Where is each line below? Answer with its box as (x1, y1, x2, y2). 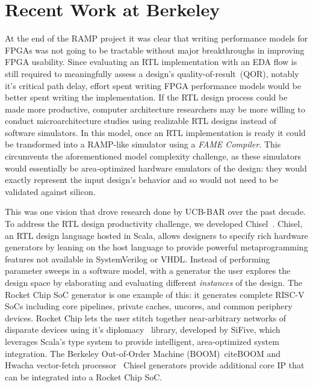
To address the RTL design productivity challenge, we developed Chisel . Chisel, (5, 217, 303, 230)
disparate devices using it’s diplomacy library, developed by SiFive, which (5, 323, 280, 336)
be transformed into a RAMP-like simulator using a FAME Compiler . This (5, 138, 281, 150)
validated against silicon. (5, 185, 96, 197)
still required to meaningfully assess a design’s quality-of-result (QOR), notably (5, 67, 299, 79)
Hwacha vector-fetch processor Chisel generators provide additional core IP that (5, 359, 305, 371)
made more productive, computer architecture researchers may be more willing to (5, 102, 306, 115)
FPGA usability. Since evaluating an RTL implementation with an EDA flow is (5, 55, 297, 68)
